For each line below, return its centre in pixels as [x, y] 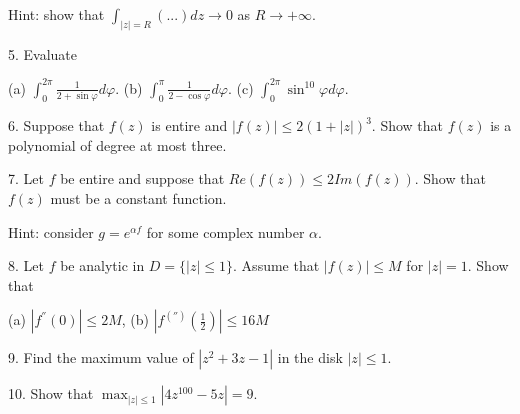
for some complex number [225, 231]
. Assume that [276, 265]
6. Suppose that [56, 125]
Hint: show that [56, 14]
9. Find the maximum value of [101, 357]
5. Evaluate [43, 53]
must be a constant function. [138, 198]
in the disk [310, 357]
